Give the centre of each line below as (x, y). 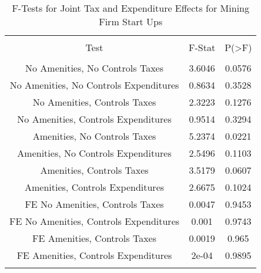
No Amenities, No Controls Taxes (94, 68)
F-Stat (202, 47)
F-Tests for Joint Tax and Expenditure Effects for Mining (130, 8)
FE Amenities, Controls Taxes (94, 238)
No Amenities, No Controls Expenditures (94, 85)
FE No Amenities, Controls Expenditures (95, 221)
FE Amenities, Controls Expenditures (94, 255)
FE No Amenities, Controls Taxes (94, 204)
